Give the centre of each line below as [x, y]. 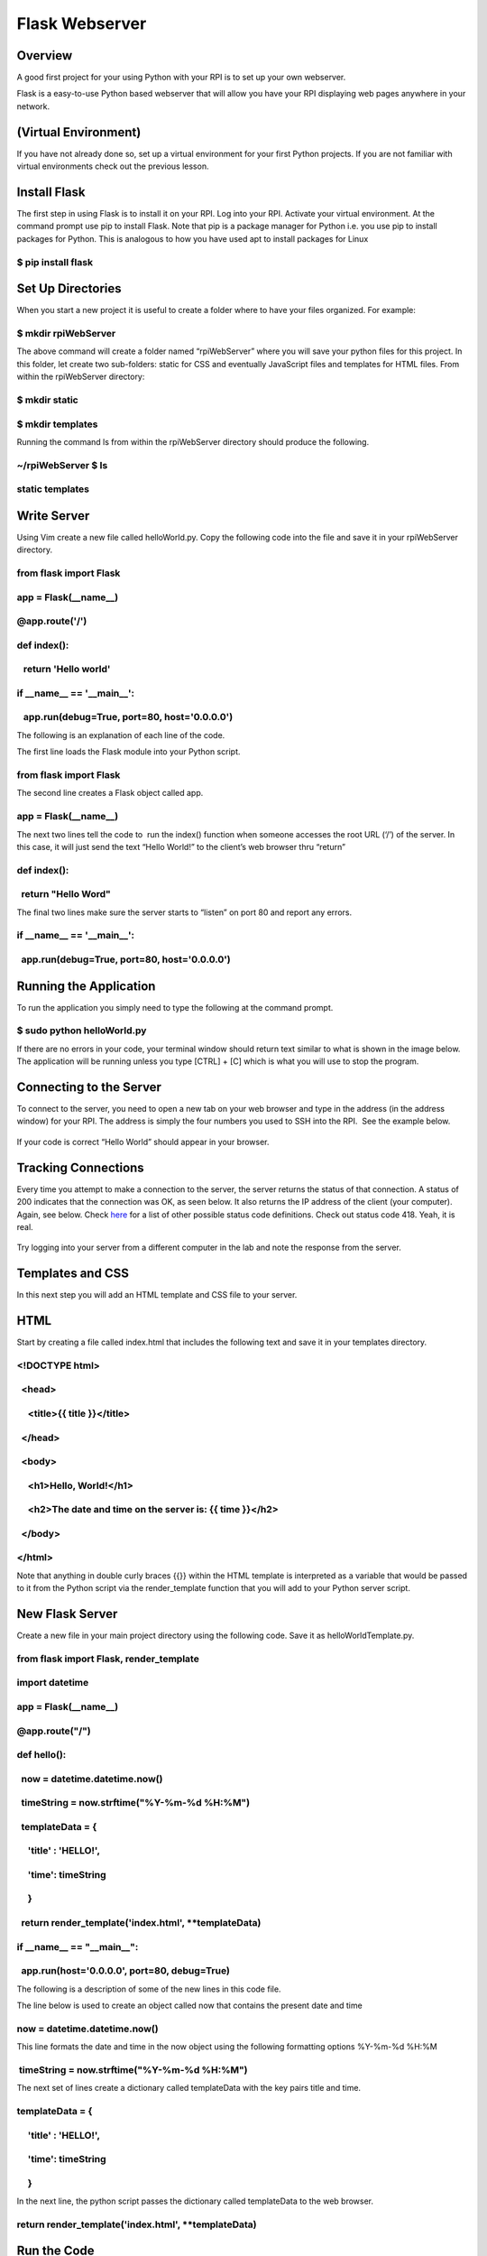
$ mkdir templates [57, 424]
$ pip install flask [55, 262]
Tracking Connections [80, 1167]
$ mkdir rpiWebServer [66, 334]
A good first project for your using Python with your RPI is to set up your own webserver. [181, 78]
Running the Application [86, 986]
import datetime [53, 1683]
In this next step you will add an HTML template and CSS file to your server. [157, 1295]
